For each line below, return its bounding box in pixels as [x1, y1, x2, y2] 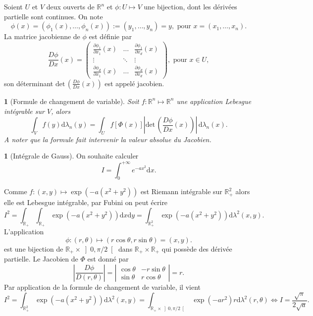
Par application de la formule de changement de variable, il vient [4, 281, 201, 292]
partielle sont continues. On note [4, 11, 103, 21]
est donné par [87, 254, 129, 264]
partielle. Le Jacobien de [4, 254, 78, 264]
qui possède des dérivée [161, 243, 232, 254]
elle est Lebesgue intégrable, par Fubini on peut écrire [4, 197, 168, 208]
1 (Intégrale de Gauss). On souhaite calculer [4, 151, 139, 161]
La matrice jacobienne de [4, 31, 80, 42]
